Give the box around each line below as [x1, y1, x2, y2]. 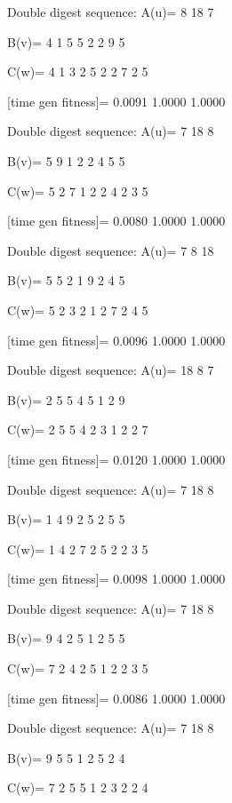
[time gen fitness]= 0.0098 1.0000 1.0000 [7, 569, 226, 588]
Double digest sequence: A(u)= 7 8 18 [7, 241, 214, 259]
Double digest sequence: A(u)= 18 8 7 [7, 361, 214, 379]
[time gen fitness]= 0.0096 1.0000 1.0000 [7, 330, 226, 349]
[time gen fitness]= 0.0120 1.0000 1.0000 [7, 449, 226, 468]
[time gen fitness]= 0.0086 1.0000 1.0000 [7, 688, 226, 707]
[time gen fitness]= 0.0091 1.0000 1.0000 [7, 91, 226, 110]
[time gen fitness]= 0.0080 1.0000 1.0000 [7, 211, 226, 230]
